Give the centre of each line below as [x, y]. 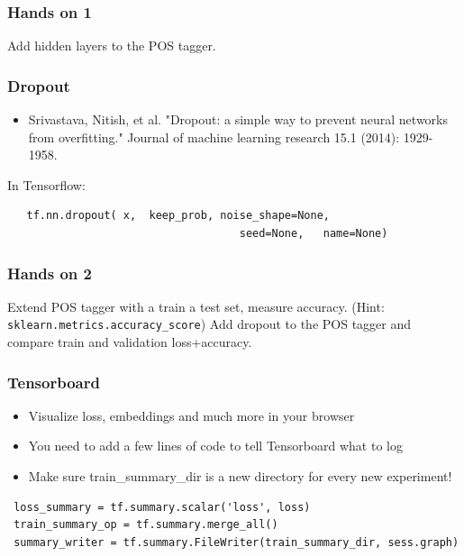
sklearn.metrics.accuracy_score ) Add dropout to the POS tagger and [209, 324]
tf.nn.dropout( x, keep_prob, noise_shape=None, [178, 216]
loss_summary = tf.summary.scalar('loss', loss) [162, 507]
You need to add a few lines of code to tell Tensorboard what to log [215, 446]
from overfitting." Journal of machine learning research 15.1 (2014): [214, 137]
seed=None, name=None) [314, 233]
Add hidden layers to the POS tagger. [112, 46]
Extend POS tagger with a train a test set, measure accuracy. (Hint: [196, 306]
